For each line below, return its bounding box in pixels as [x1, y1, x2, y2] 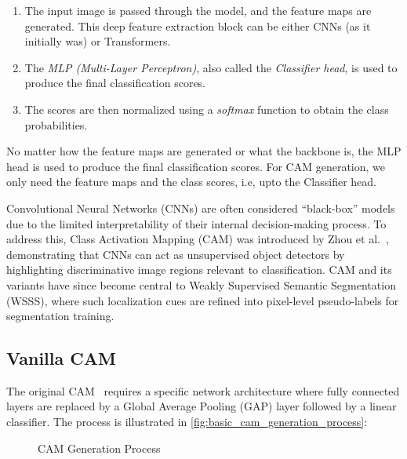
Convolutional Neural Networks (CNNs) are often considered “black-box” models [6, 199, 395, 216]
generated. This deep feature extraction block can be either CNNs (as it [24, 17, 371, 34]
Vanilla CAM [6, 346, 116, 370]
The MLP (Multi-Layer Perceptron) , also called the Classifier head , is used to [24, 59, 398, 75]
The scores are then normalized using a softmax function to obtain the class [24, 100, 389, 117]
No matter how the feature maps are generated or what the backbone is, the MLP [6, 143, 402, 159]
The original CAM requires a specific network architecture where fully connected [6, 382, 400, 399]
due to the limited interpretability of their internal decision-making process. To [6, 215, 387, 231]
